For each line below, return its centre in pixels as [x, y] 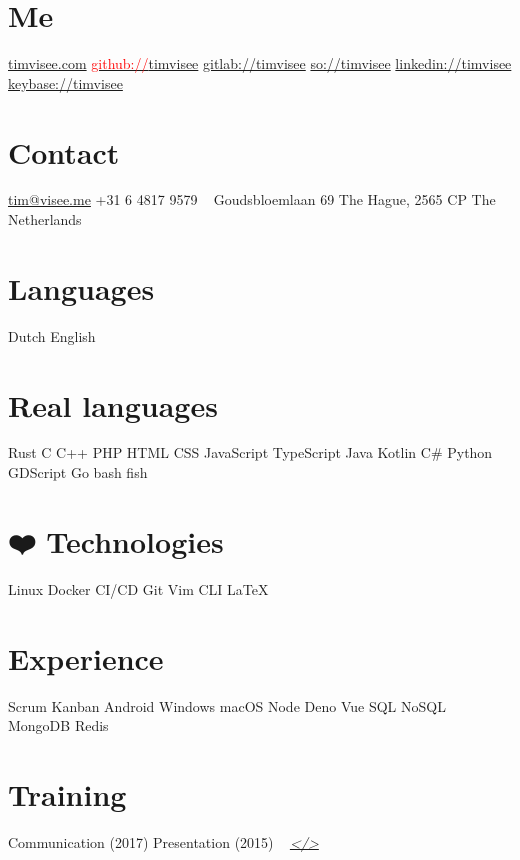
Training [67, 793]
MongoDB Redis [58, 725]
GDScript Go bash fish [78, 472]
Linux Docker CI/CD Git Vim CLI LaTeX [138, 588]
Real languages [113, 404]
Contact [64, 151]
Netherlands [45, 219]
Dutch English [52, 335]
